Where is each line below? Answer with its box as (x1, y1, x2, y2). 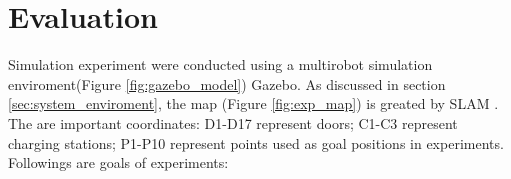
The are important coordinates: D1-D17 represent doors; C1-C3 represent (8, 112, 458, 133)
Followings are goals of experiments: (8, 152, 229, 173)
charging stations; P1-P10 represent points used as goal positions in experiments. (8, 132, 504, 153)
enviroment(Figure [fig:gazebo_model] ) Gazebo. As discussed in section (8, 73, 446, 94)
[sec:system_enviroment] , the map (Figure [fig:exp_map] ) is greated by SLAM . (8, 93, 499, 114)
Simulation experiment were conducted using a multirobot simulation (8, 54, 433, 75)
